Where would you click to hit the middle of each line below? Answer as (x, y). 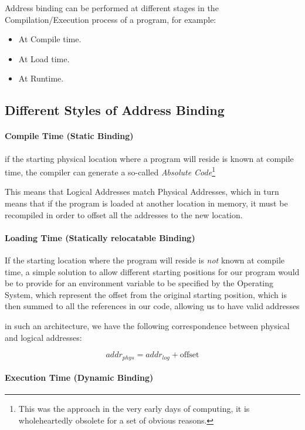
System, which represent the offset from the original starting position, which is (146, 294)
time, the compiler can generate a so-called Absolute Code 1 (110, 171)
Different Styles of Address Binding (115, 110)
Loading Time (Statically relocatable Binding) (100, 237)
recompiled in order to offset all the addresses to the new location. (124, 214)
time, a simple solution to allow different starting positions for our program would (152, 271)
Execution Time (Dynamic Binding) (79, 377)
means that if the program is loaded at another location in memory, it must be (146, 203)
